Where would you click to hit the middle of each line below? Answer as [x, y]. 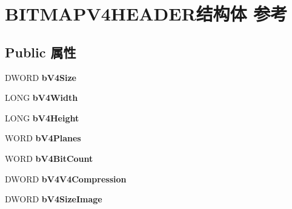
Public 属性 [41, 52]
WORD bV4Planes [43, 138]
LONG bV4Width [41, 98]
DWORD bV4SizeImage [54, 199]
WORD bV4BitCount [49, 158]
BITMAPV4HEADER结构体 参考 [146, 14]
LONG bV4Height [42, 117]
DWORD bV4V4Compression [66, 178]
